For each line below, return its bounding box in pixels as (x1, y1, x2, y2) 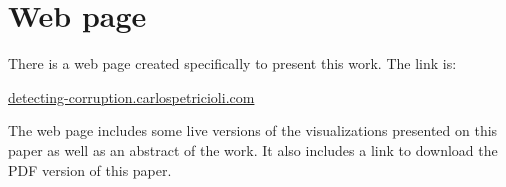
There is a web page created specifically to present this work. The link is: (8, 53, 457, 74)
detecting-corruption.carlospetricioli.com (8, 86, 255, 107)
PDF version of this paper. (8, 159, 172, 180)
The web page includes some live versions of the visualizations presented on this (8, 120, 498, 141)
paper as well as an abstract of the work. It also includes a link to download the (8, 139, 498, 160)
